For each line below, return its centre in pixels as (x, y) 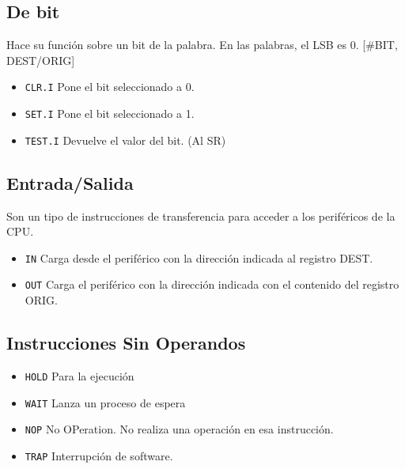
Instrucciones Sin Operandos (126, 343)
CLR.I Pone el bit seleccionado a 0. (110, 87)
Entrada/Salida (70, 182)
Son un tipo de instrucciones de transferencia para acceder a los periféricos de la (201, 216)
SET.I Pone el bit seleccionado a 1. (110, 113)
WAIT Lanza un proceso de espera (105, 402)
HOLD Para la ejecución (79, 375)
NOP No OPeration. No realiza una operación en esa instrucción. (179, 429)
